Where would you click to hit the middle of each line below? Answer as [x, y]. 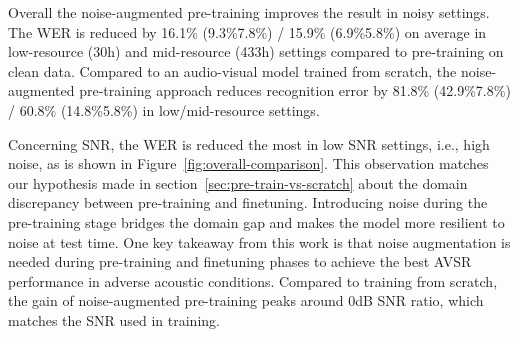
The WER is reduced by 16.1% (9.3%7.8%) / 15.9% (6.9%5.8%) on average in [247, 31]
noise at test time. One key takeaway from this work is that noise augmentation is [259, 241]
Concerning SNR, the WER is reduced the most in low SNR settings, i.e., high [249, 143]
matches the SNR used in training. [114, 319]
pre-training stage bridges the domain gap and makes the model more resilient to [256, 221]
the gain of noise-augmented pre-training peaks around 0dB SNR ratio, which [246, 300]
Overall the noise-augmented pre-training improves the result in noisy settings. [249, 12]
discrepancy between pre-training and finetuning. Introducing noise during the [248, 202]
